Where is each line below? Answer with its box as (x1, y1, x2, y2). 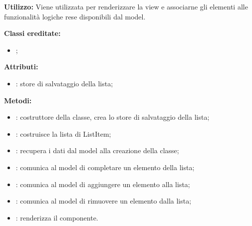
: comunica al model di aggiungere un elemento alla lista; (15, 179, 190, 189)
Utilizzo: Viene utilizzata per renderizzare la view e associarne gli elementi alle (4, 1, 248, 11)
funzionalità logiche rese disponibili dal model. (4, 11, 146, 21)
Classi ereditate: (4, 28, 61, 38)
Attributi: (4, 61, 38, 72)
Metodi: (4, 95, 32, 105)
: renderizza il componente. (15, 212, 98, 223)
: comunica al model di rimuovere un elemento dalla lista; (15, 196, 192, 206)
